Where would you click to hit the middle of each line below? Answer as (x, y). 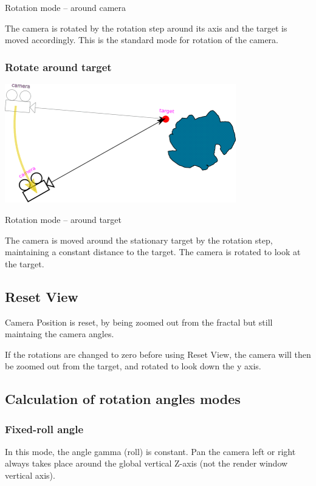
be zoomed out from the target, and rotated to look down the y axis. (133, 366)
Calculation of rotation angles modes (123, 399)
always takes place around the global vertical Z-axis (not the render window (146, 463)
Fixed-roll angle (44, 429)
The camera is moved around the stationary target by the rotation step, (139, 240)
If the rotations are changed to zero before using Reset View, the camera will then (158, 354)
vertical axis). (30, 475)
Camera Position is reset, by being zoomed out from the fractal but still (139, 322)
